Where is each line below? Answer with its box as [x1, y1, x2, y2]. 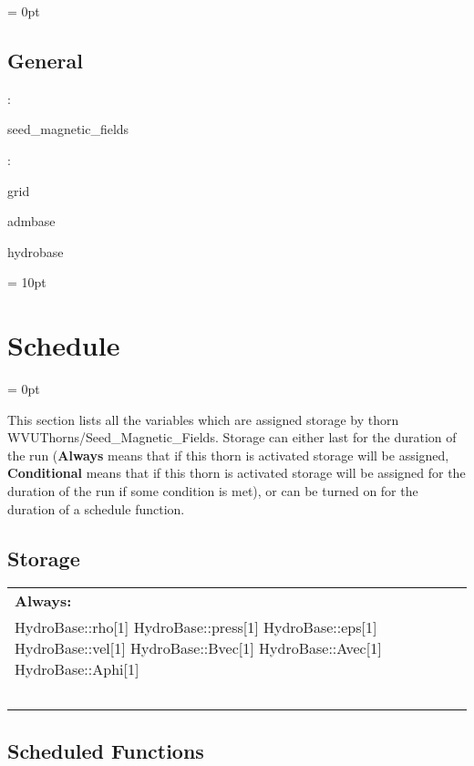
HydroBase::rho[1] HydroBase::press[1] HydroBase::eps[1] [15, 616, 377, 638]
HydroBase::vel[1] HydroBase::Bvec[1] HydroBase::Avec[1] [15, 637, 382, 659]
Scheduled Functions [7, 736, 204, 764]
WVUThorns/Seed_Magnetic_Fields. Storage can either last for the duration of [7, 428, 457, 447]
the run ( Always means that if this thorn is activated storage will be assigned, [7, 445, 449, 464]
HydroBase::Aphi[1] [15, 658, 139, 680]
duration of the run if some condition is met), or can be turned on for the [7, 481, 418, 501]
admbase [7, 212, 56, 231]
